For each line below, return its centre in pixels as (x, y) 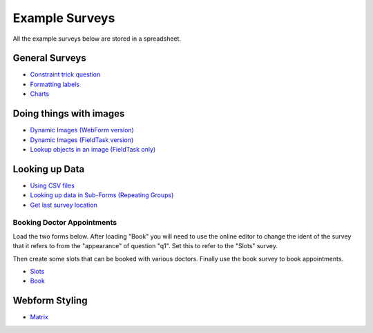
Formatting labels (55, 84)
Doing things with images (69, 114)
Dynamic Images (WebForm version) (82, 130)
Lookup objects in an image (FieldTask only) (93, 149)
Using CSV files (52, 185)
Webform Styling (50, 301)
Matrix (39, 317)
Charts (40, 94)
